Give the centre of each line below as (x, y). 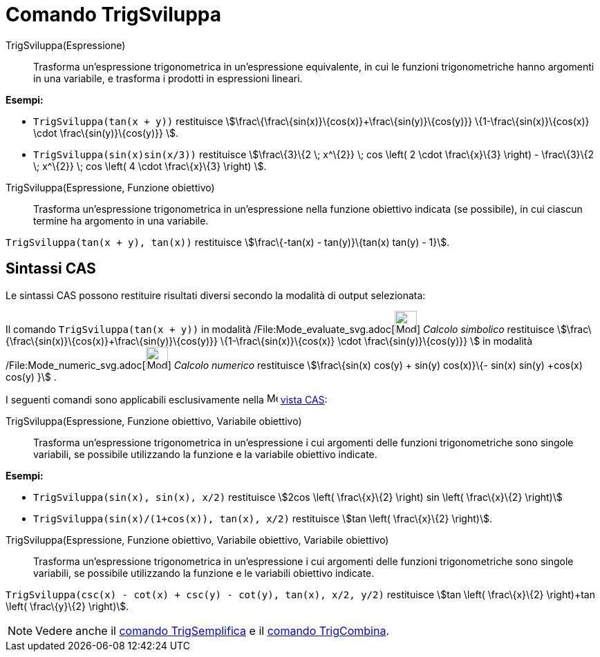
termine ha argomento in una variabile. (121, 220)
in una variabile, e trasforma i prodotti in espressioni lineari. (168, 78)
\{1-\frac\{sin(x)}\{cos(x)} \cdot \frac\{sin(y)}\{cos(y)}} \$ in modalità (376, 341)
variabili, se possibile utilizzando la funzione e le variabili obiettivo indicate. (204, 573)
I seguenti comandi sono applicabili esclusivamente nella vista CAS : (167, 399)
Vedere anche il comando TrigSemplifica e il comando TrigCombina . (213, 630)
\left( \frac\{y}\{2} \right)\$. (67, 606)
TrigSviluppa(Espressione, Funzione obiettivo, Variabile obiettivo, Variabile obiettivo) (197, 540)
